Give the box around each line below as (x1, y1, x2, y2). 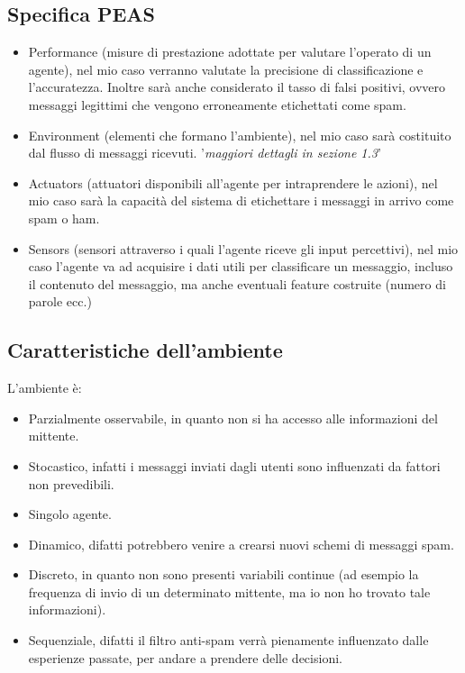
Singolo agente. (28, 505, 112, 523)
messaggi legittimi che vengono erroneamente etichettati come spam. (28, 95, 406, 114)
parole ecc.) (28, 292, 92, 311)
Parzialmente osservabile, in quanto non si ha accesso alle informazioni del (28, 408, 438, 427)
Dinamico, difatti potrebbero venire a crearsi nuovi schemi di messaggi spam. (28, 534, 454, 553)
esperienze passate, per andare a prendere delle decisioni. (28, 648, 342, 667)
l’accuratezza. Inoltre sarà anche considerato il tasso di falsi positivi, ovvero (28, 77, 446, 96)
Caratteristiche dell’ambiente (7, 336, 283, 364)
